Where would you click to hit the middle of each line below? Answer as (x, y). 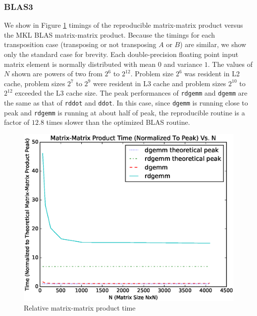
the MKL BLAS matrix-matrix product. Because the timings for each (110, 34)
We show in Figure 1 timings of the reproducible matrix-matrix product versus (124, 25)
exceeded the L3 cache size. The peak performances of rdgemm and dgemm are (131, 93)
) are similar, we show (213, 44)
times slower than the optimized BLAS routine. (118, 122)
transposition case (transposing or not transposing (80, 44)
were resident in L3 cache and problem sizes (159, 83)
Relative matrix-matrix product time (80, 308)
